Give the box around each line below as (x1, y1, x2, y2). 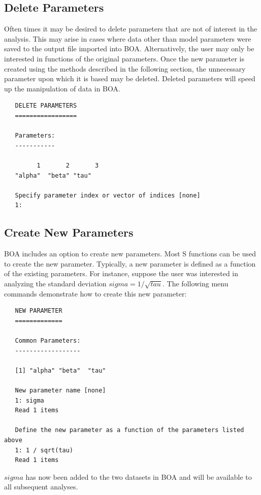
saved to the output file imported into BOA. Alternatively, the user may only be (4, 43, 254, 54)
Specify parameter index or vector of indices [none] (15, 191, 201, 199)
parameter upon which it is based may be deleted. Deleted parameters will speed (4, 73, 255, 84)
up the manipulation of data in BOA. (4, 83, 120, 93)
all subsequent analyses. (4, 481, 78, 492)
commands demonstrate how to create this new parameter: (4, 288, 187, 299)
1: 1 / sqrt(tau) (15, 446, 74, 454)
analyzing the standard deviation (4, 278, 107, 288)
